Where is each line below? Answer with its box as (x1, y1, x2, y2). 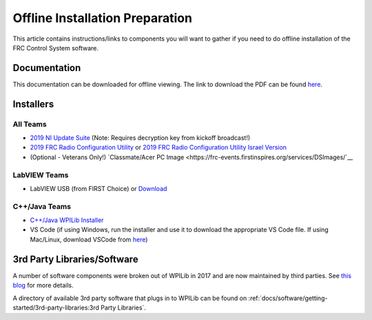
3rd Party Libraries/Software (12, 253, 138, 265)
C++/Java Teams (12, 201, 72, 211)
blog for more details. (12, 281, 74, 290)
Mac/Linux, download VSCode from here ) (30, 235, 148, 243)
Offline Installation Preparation (12, 10, 193, 26)
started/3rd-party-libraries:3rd (12, 303, 100, 312)
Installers (12, 98, 54, 110)
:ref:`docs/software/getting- (248, 294, 328, 302)
